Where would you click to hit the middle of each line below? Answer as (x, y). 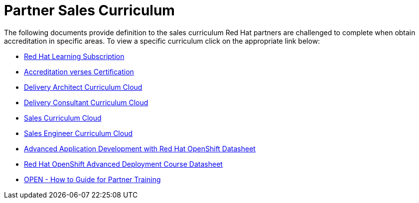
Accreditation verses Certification (79, 71)
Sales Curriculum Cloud (63, 118)
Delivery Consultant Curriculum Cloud (86, 102)
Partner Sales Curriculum (89, 10)
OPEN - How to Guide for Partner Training (92, 179)
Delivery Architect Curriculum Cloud (83, 87)
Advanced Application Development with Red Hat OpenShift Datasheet (140, 148)
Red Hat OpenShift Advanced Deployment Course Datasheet (123, 164)
